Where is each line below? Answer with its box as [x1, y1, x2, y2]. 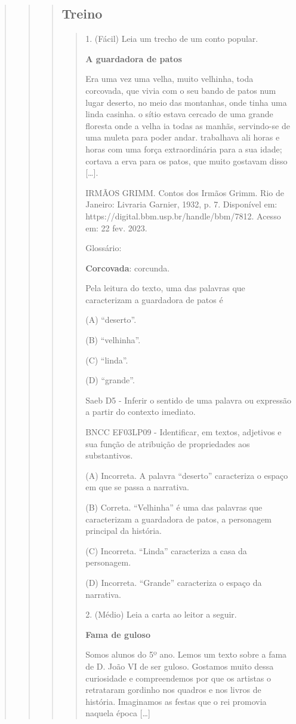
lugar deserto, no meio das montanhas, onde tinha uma [85, 96, 287, 108]
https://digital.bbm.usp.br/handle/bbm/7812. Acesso [85, 209, 281, 222]
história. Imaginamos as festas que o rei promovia [85, 695, 267, 707]
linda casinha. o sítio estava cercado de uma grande [85, 108, 273, 120]
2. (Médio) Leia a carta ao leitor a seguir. [85, 608, 237, 621]
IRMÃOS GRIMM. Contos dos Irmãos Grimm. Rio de [85, 186, 284, 198]
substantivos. [85, 449, 133, 462]
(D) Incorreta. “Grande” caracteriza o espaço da [85, 576, 262, 588]
